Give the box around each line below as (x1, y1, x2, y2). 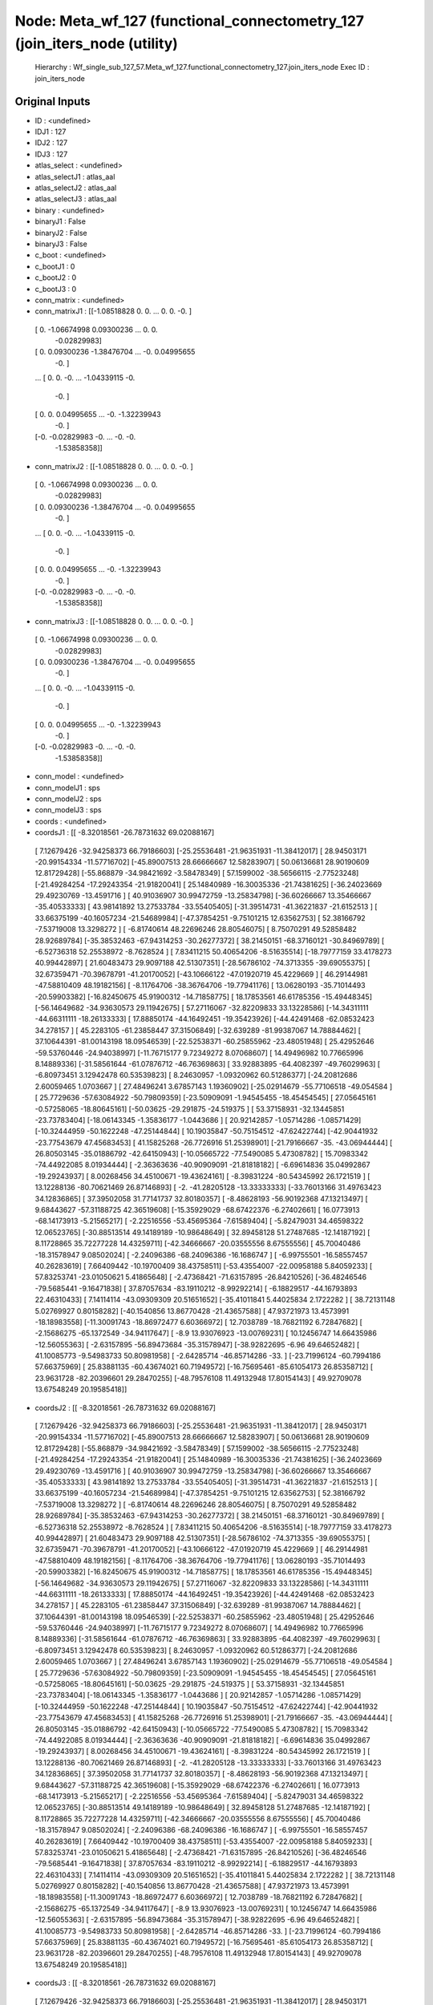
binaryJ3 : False (34, 239, 87, 249)
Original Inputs (14, 95, 91, 108)
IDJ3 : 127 (34, 149, 68, 159)
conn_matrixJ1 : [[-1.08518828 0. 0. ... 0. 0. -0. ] (34, 306, 192, 316)
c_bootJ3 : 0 (34, 284, 77, 294)
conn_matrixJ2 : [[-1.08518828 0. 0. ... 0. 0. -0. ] (34, 461, 194, 471)
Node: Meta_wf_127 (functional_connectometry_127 (14, 12, 365, 30)
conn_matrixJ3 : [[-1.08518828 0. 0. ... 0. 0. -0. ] (34, 616, 194, 626)
